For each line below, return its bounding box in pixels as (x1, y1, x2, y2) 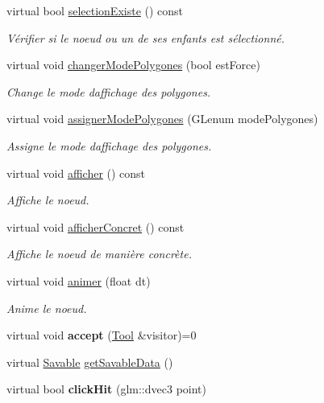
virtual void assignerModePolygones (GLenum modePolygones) (6, 110, 318, 127)
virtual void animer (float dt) (6, 272, 151, 289)
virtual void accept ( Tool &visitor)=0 (6, 327, 197, 343)
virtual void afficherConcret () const (6, 218, 185, 235)
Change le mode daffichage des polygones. (6, 83, 211, 100)
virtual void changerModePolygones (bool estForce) (6, 56, 260, 73)
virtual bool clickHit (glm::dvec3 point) (6, 380, 206, 397)
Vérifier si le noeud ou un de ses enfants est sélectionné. (6, 29, 285, 46)
